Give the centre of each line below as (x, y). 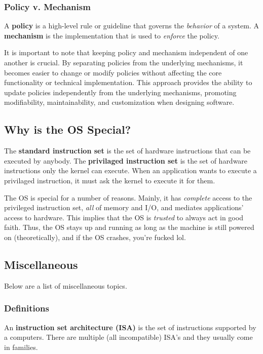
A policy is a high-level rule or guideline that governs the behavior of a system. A (131, 26)
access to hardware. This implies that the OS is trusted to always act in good (124, 217)
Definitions (27, 308)
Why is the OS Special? (68, 129)
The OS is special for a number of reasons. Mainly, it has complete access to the (128, 197)
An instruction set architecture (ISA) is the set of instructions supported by (130, 327)
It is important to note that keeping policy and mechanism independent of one (126, 52)
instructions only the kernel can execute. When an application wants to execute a (130, 170)
